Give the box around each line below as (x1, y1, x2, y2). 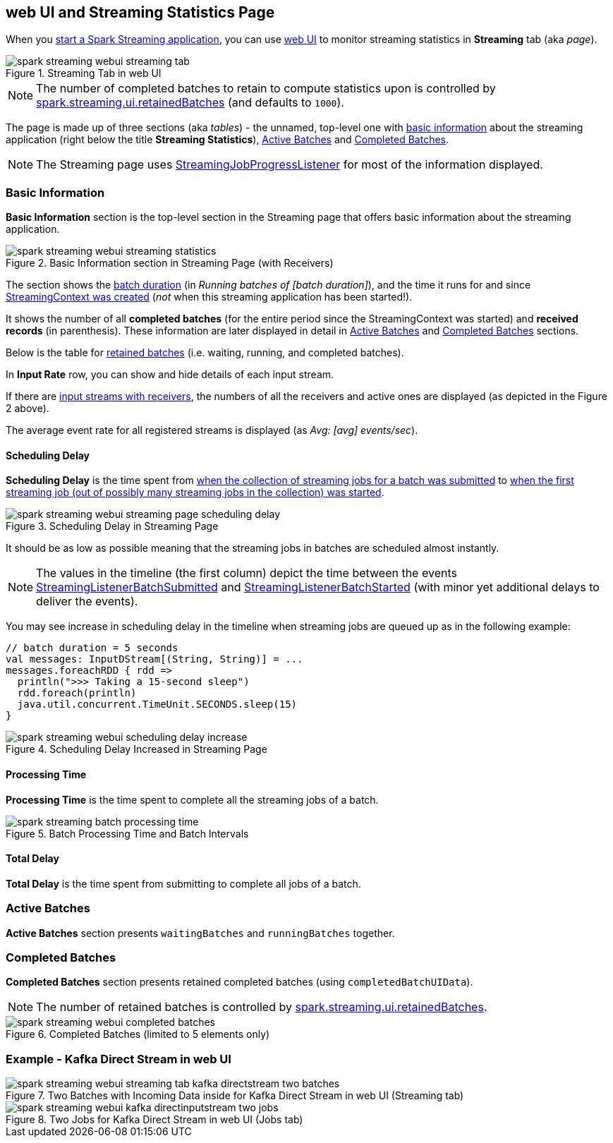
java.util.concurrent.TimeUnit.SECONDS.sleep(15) (17, 698, 298, 710)
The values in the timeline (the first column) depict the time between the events (36, 566, 457, 581)
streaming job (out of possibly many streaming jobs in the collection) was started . (6, 486, 384, 499)
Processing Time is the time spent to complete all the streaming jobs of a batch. (6, 793, 379, 806)
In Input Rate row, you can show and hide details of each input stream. (6, 368, 334, 381)
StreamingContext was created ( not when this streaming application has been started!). (6, 291, 413, 303)
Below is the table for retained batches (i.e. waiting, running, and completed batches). (6, 346, 404, 359)
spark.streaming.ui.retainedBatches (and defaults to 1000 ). (36, 95, 344, 110)
